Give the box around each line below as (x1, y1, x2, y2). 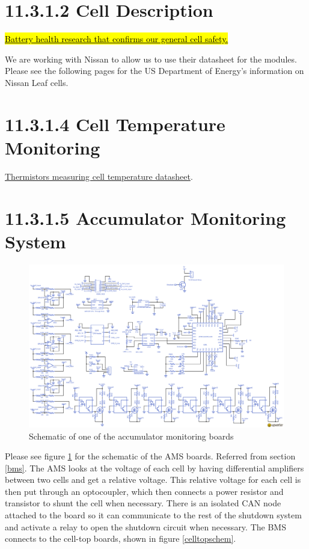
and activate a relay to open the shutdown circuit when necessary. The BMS (5, 520, 286, 533)
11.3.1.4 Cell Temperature (5, 111, 225, 136)
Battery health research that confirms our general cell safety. (5, 32, 228, 45)
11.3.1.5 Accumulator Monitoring (5, 205, 286, 230)
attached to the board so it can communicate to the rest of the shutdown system (5, 509, 302, 521)
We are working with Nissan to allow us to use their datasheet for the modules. (5, 52, 297, 65)
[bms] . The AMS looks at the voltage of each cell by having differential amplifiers (5, 461, 304, 474)
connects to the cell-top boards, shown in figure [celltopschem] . (5, 532, 236, 545)
